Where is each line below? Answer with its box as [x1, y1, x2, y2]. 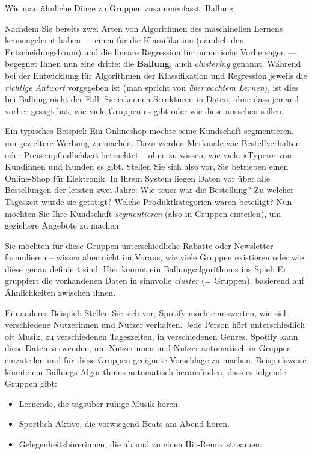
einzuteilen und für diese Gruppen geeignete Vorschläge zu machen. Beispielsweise [5, 354, 307, 366]
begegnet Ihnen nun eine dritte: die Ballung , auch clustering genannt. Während [5, 57, 301, 70]
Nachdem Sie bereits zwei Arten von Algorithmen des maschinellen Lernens [5, 22, 283, 34]
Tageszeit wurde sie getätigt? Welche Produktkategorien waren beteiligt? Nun [5, 195, 292, 207]
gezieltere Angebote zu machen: [5, 219, 121, 232]
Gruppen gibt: [5, 377, 57, 390]
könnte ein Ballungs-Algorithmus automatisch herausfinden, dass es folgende [5, 365, 286, 378]
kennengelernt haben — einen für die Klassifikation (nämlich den [5, 34, 245, 46]
